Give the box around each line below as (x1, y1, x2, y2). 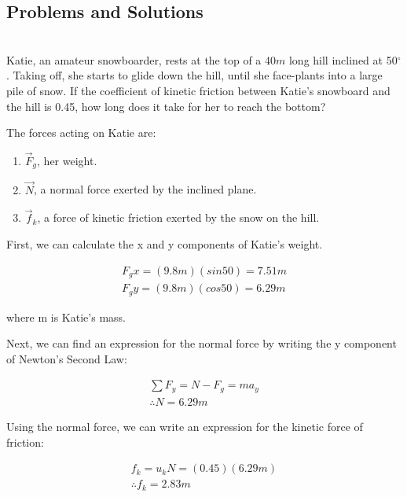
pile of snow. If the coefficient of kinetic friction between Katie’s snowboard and (6, 82, 390, 98)
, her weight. (37, 152, 97, 168)
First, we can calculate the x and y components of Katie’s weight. (6, 236, 323, 252)
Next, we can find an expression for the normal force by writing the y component (6, 335, 397, 352)
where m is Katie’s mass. (6, 308, 126, 325)
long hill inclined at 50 (288, 51, 398, 68)
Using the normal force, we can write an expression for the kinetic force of (6, 418, 363, 434)
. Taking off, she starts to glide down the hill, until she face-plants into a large (6, 67, 383, 83)
